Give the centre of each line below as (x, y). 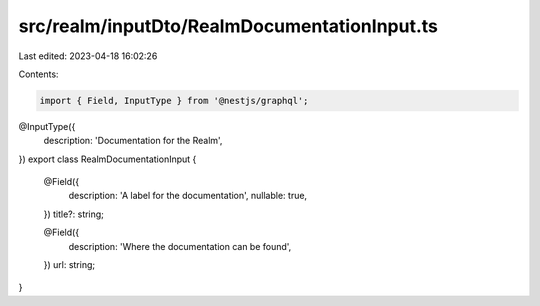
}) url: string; (69, 265)
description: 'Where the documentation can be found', (180, 246)
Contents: (38, 74)
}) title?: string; (74, 214)
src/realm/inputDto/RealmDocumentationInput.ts (228, 26)
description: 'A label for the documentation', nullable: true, (188, 196)
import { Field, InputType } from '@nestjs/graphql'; (174, 100)
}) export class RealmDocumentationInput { (107, 159)
